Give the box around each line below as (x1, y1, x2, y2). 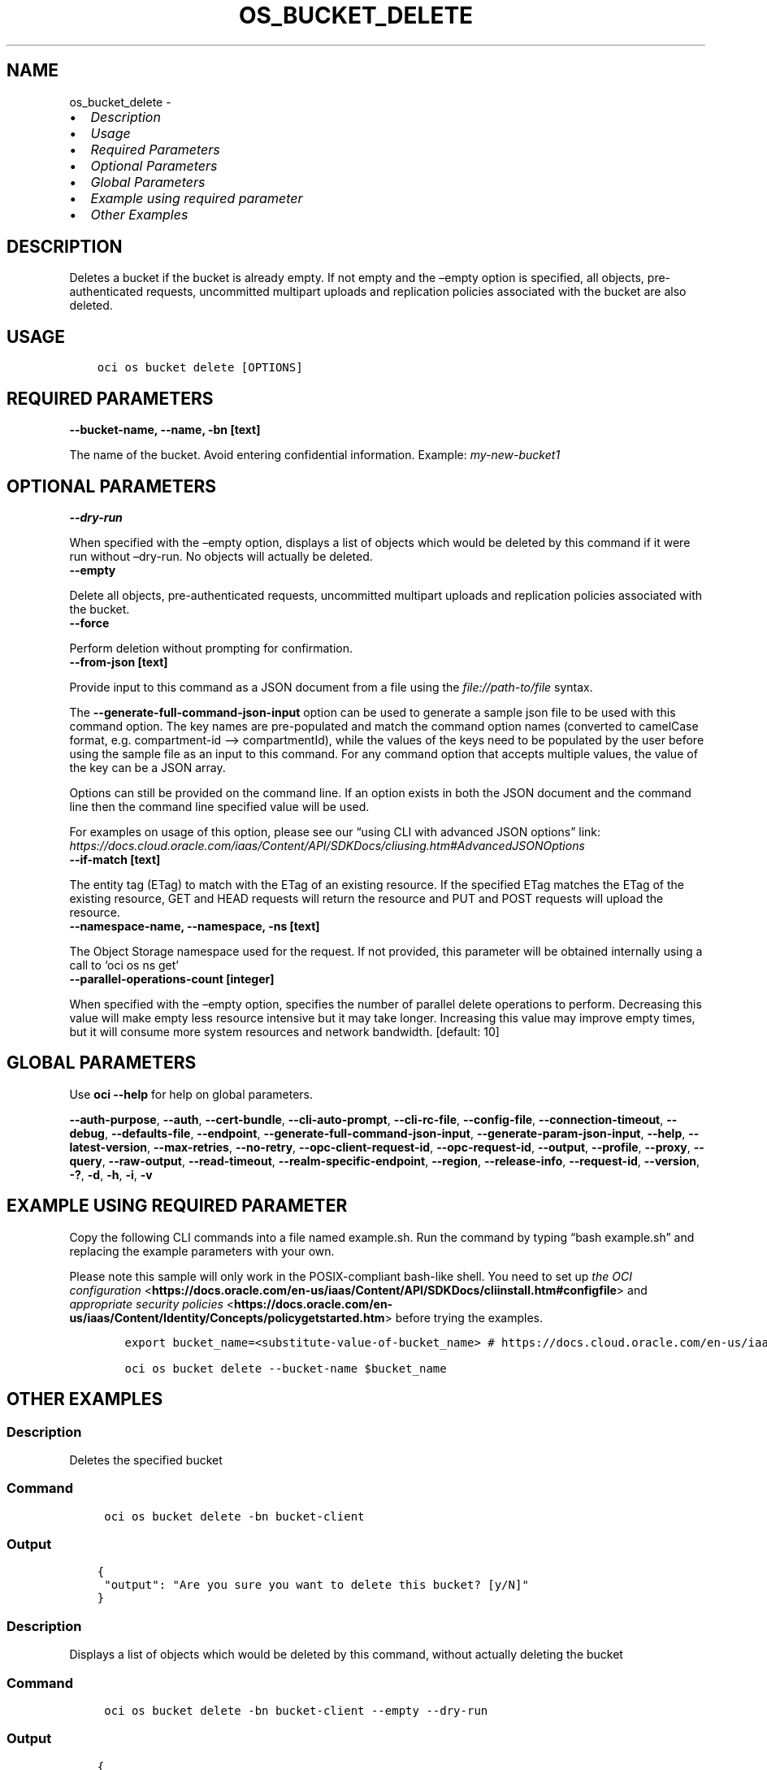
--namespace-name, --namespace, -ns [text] (69, 918, 320, 933)
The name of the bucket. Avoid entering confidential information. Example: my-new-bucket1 (69, 448, 561, 462)
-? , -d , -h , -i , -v (69, 1167, 153, 1182)
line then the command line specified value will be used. (69, 799, 370, 813)
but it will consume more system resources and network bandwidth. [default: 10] (69, 1024, 500, 1039)
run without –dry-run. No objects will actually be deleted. (69, 549, 373, 563)
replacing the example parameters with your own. (69, 1243, 335, 1258)
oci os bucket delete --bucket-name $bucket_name (124, 1361, 447, 1375)
